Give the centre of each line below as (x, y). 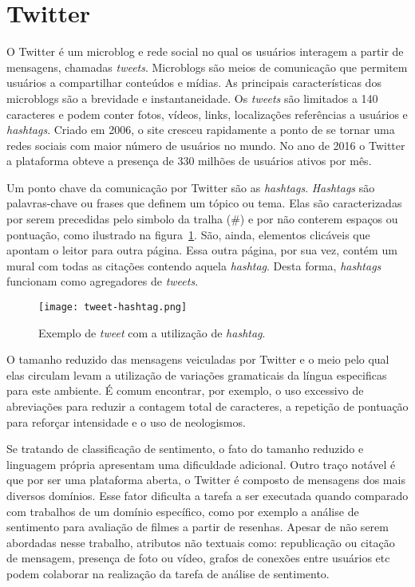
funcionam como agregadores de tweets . (103, 281)
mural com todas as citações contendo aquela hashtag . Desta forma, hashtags (194, 265)
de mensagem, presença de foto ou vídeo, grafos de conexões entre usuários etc (198, 558)
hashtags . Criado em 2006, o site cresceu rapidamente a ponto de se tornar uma (201, 130)
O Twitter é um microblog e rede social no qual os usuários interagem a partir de (205, 51)
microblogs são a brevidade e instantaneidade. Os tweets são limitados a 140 (192, 98)
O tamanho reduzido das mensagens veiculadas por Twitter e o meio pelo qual (198, 359)
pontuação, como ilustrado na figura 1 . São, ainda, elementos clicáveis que (188, 234)
